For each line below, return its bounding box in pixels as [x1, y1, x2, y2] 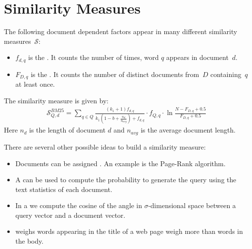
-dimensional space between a [148, 200, 236, 211]
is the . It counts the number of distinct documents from [31, 69, 199, 79]
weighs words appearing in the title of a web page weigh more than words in [15, 226, 243, 236]
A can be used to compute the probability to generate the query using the [15, 174, 236, 185]
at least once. [15, 79, 55, 89]
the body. [15, 236, 44, 246]
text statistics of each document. [15, 184, 112, 194]
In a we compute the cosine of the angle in [15, 200, 142, 211]
